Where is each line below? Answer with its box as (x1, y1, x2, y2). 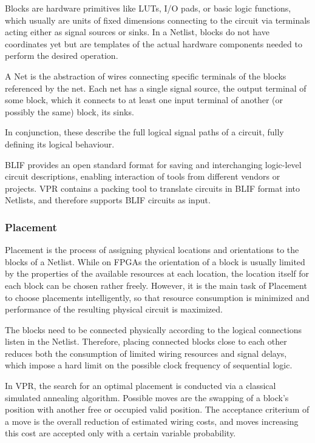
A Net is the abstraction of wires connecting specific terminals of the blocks (5, 69, 286, 82)
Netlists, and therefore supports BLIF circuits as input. (5, 194, 211, 206)
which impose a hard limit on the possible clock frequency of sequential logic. (5, 359, 293, 371)
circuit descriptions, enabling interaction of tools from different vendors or (5, 170, 280, 183)
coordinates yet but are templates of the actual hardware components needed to (5, 37, 302, 50)
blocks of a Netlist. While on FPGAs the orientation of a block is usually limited (5, 255, 305, 268)
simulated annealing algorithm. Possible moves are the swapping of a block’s (5, 391, 289, 404)
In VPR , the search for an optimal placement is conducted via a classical (5, 379, 276, 392)
